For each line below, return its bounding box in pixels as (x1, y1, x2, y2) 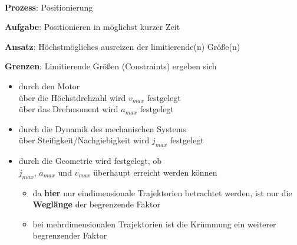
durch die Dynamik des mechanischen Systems (18, 122, 186, 135)
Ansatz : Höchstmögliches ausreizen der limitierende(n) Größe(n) (5, 40, 240, 52)
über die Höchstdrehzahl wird (18, 91, 126, 103)
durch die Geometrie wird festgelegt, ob (18, 155, 161, 167)
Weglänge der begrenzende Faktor (32, 198, 160, 210)
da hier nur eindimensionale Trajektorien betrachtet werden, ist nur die (32, 186, 292, 199)
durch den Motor (18, 79, 80, 92)
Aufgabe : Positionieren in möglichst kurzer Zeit (5, 21, 180, 33)
